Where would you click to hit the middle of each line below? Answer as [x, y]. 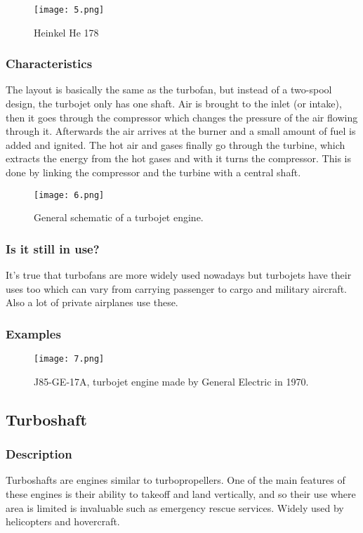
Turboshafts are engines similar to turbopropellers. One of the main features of [176, 480]
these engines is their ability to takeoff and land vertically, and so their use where [181, 493]
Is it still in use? [53, 248]
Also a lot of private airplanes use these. [92, 302]
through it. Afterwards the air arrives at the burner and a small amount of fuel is [181, 131]
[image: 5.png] [69, 10]
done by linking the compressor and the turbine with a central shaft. [153, 172]
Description [39, 454]
